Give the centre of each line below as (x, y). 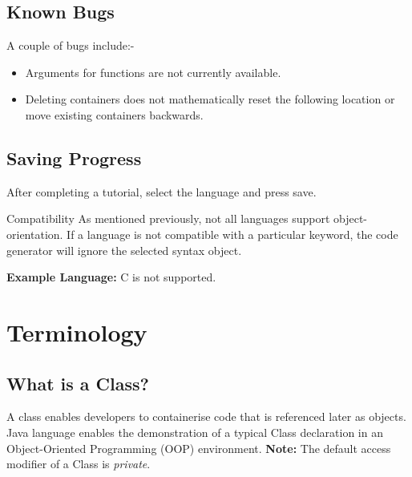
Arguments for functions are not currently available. (153, 72)
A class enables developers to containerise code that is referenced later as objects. (206, 416)
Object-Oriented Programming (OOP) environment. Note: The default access (199, 448)
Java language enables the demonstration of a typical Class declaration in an (195, 432)
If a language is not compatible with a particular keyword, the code (232, 234)
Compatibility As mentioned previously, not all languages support (168, 218)
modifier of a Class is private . (79, 464)
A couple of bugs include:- (71, 45)
